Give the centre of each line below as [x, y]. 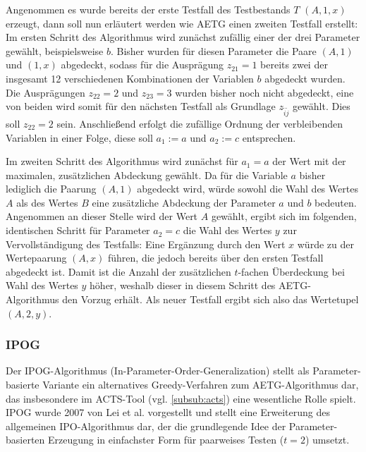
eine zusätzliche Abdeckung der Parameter [184, 202]
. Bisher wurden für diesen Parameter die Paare [213, 50]
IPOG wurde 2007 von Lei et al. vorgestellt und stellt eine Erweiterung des [168, 412]
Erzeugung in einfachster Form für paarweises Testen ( [166, 440]
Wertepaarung [36, 258]
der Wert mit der [309, 161]
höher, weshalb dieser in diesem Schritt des [183, 285]
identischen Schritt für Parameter [78, 230]
